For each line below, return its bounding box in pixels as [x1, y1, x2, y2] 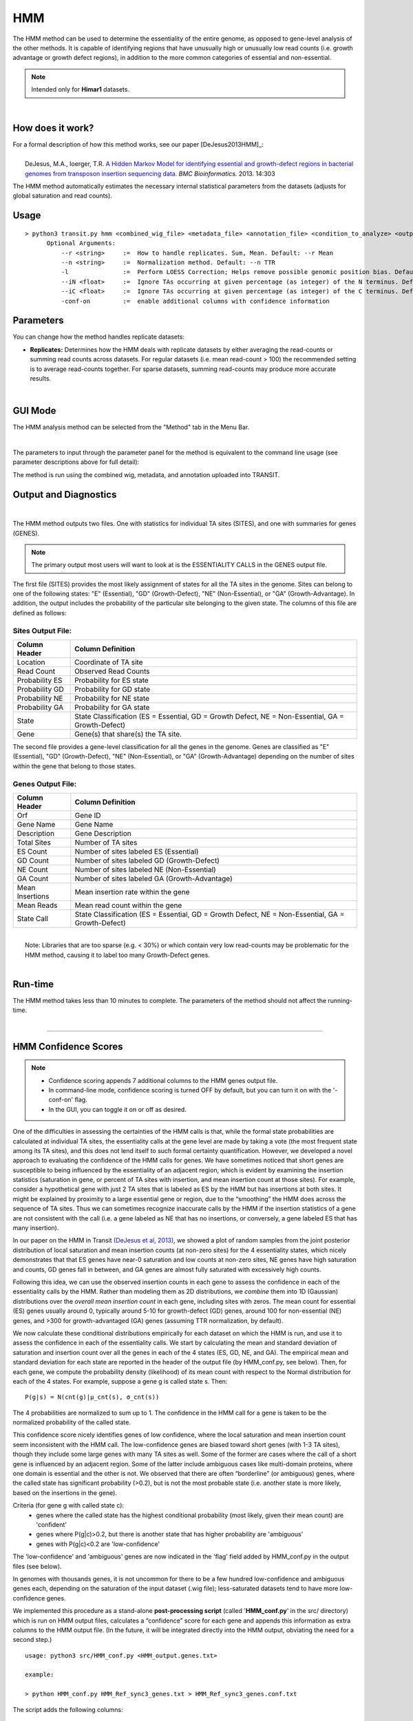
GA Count [17, 874, 49, 883]
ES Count [17, 847, 47, 856]
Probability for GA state [74, 703, 150, 712]
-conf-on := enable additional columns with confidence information [61, 297, 330, 305]
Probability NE [17, 694, 63, 703]
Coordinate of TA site [74, 657, 144, 667]
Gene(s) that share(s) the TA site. [74, 730, 182, 739]
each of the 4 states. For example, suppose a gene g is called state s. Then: [12, 1377, 228, 1385]
